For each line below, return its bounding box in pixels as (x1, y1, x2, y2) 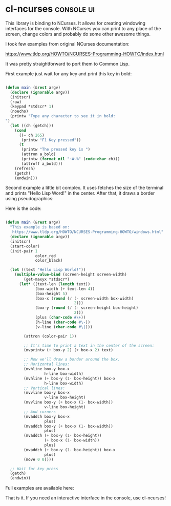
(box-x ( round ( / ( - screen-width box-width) (35, 296, 134, 301)
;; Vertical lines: (24, 385, 66, 391)
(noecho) (10, 109, 29, 114)
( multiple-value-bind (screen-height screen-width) (14, 272, 127, 277)
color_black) (35, 258, 63, 263)
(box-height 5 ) (35, 291, 68, 296)
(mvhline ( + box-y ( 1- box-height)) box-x (24, 376, 116, 381)
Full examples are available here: (5, 485, 74, 491)
